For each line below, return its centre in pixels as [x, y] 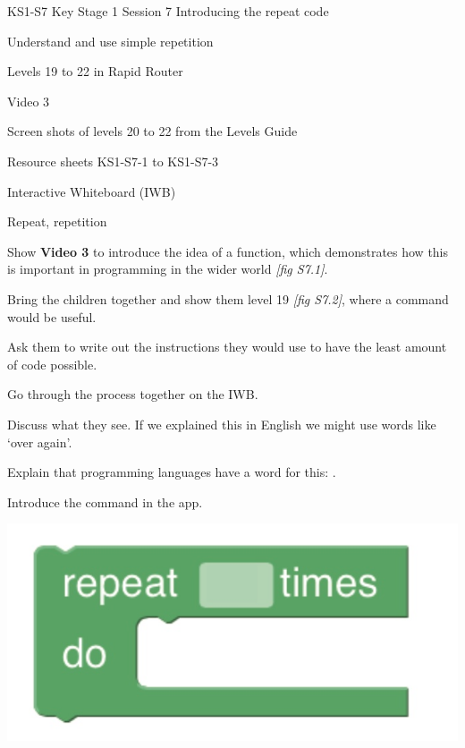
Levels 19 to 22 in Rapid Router [95, 71]
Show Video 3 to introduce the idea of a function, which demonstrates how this [228, 251]
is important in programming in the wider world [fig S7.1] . [168, 269]
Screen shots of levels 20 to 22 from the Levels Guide [152, 131]
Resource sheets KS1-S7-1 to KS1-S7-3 [113, 161]
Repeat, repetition [57, 221]
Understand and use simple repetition [110, 41]
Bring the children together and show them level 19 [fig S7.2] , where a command [228, 298]
